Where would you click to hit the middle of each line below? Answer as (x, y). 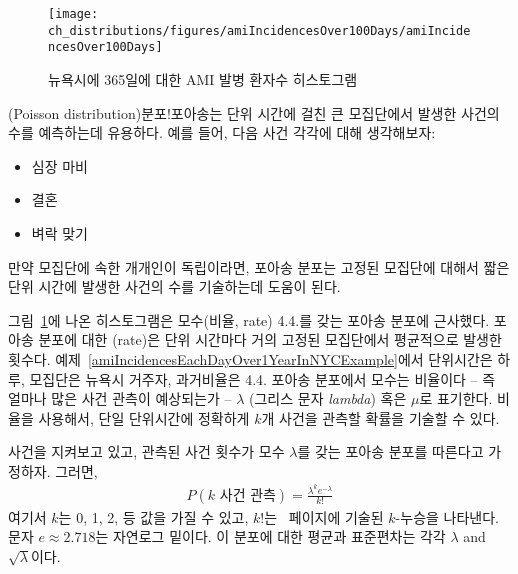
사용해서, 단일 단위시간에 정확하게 (144, 417)
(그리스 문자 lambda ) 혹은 (328, 398)
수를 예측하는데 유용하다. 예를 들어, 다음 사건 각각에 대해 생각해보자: (222, 132)
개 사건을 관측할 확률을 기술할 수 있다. (380, 417)
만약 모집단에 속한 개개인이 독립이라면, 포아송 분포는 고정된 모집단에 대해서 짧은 (259, 266)
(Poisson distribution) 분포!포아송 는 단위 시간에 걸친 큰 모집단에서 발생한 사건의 (254, 112)
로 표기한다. (456, 398)
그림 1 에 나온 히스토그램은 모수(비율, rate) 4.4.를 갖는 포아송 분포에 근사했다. (249, 319)
